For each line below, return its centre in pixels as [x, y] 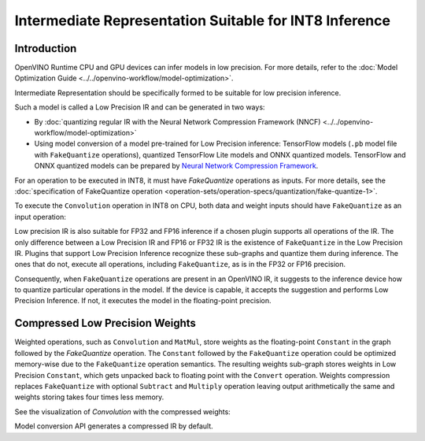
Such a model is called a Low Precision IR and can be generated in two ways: [140, 107]
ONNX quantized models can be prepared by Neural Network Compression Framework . [176, 166]
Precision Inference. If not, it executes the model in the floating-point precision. [143, 301]
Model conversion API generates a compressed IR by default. [114, 426]
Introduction [46, 48]
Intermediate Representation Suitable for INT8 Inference [203, 20]
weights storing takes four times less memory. [89, 397]
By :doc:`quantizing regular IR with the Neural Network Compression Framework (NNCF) [177, 121]
